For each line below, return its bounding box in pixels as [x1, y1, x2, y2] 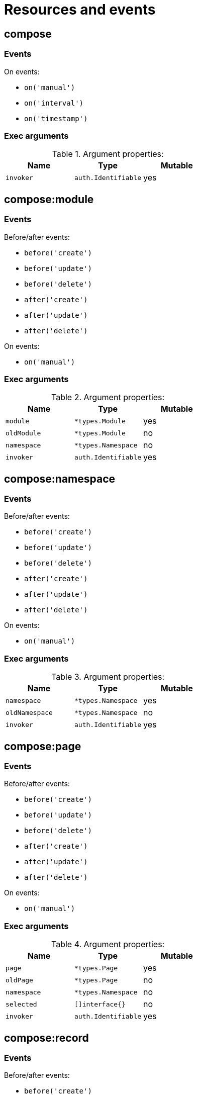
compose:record [4, 1031, 89, 1044]
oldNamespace [6, 708, 53, 716]
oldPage [6, 976, 33, 984]
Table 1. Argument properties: [52, 149, 164, 159]
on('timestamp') [24, 114, 88, 123]
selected [6, 1000, 37, 1008]
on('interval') [24, 99, 84, 107]
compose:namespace [4, 472, 116, 485]
